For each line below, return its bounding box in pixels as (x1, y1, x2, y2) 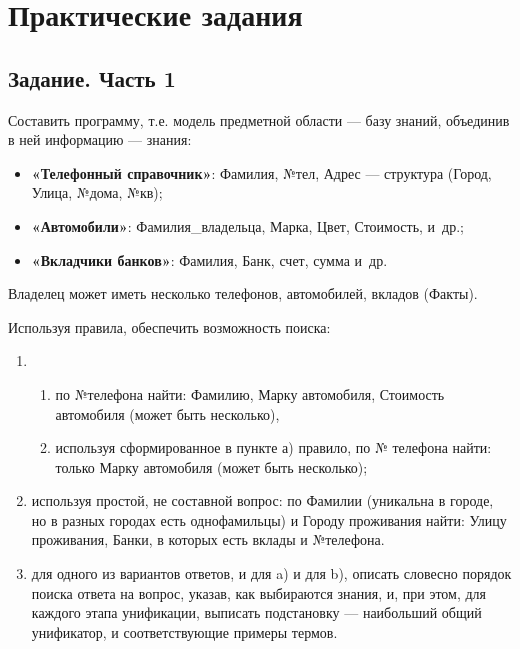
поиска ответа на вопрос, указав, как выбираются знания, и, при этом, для (31, 582, 487, 603)
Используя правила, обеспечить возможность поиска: (8, 316, 331, 337)
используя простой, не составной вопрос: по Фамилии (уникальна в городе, (31, 490, 494, 511)
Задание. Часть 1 (8, 62, 176, 93)
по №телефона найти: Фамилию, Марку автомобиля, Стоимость (55, 383, 445, 404)
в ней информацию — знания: (8, 129, 192, 150)
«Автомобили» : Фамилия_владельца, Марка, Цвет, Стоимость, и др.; (31, 215, 464, 236)
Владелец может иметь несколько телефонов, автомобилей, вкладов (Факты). (8, 283, 478, 304)
